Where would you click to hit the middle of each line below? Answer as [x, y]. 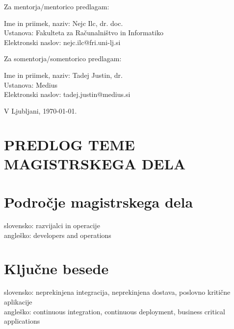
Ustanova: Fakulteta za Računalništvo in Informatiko [84, 33]
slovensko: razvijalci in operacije [52, 225]
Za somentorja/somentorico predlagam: [63, 59]
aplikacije [18, 301]
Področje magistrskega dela [99, 202]
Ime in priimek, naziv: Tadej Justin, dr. [63, 75]
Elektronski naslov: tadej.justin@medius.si [67, 94]
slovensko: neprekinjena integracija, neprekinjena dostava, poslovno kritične [117, 292]
